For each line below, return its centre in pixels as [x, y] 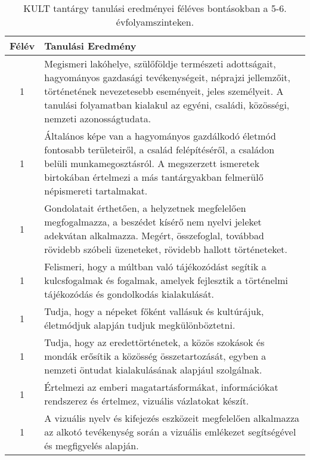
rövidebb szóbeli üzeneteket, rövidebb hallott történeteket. [166, 249]
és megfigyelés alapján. [92, 445]
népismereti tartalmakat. [96, 191]
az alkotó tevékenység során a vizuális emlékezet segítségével [170, 432]
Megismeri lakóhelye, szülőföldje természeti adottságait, [160, 64]
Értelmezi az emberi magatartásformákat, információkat [161, 387]
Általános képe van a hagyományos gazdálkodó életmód [160, 136]
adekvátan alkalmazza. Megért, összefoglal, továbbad [154, 235]
